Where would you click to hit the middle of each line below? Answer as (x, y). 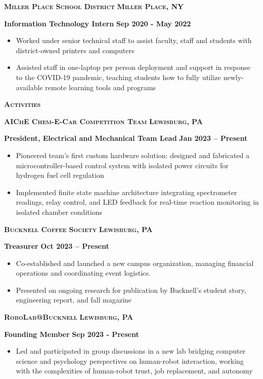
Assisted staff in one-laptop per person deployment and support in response (133, 67)
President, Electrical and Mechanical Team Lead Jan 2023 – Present (126, 138)
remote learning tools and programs (100, 87)
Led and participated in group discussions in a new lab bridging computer (131, 351)
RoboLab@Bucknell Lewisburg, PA (69, 317)
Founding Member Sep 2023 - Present (72, 334)
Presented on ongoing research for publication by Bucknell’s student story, (131, 290)
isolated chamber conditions (59, 212)
